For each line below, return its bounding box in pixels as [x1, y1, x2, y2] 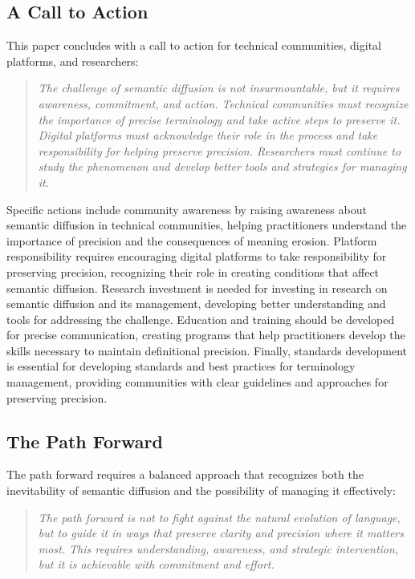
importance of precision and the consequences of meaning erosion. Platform [6, 232, 377, 249]
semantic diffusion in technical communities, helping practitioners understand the [6, 217, 407, 233]
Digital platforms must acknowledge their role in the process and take [38, 127, 378, 144]
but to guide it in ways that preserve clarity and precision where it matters [38, 524, 404, 541]
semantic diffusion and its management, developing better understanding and [6, 295, 386, 312]
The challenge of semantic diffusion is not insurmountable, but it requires [38, 79, 400, 96]
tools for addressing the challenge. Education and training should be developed [6, 310, 395, 327]
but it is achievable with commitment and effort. [38, 556, 275, 573]
